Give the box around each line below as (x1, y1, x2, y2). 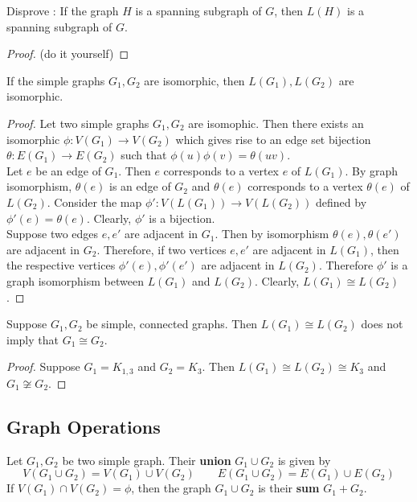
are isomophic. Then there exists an (188, 114, 364, 131)
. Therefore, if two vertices (96, 241, 227, 257)
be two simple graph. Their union (62, 451, 231, 468)
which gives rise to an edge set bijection (175, 130, 371, 147)
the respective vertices (6, 257, 116, 274)
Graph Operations (6, 414, 161, 438)
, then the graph (131, 479, 211, 496)
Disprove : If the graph (6, 2, 119, 19)
